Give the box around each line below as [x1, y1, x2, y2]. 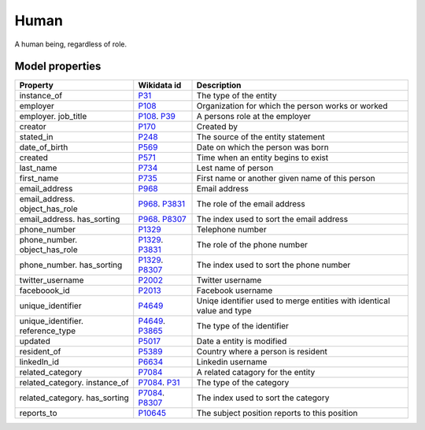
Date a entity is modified [196, 335, 287, 347]
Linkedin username [196, 357, 268, 368]
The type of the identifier [196, 321, 289, 332]
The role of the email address [196, 198, 306, 209]
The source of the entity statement [196, 132, 326, 143]
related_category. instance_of [19, 377, 129, 388]
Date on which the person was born [196, 142, 330, 153]
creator [19, 121, 46, 132]
